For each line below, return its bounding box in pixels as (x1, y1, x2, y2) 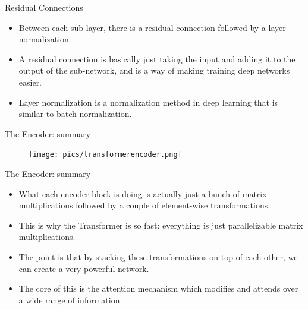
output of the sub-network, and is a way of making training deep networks (18, 64, 290, 77)
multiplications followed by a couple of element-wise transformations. (18, 199, 271, 211)
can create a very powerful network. (18, 262, 149, 274)
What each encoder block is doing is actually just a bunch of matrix (18, 187, 267, 200)
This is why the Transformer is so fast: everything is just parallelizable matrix (18, 219, 303, 231)
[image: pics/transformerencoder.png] (29, 150, 182, 159)
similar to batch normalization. (18, 107, 132, 120)
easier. (18, 75, 42, 88)
